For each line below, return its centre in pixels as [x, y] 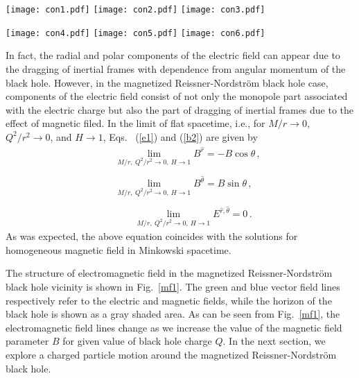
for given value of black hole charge [137, 341]
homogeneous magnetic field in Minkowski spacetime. [119, 249]
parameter [27, 341]
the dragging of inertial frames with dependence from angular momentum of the [176, 68]
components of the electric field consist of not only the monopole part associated [177, 96]
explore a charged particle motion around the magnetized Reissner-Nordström [171, 354]
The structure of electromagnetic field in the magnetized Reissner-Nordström [169, 273]
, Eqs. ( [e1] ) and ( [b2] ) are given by [180, 136]
